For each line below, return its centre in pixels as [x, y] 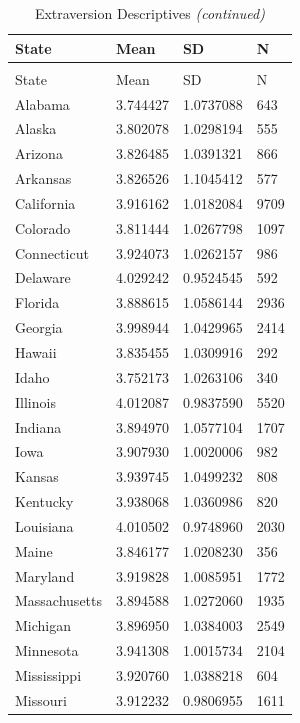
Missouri [41, 699]
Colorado [43, 227]
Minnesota [47, 650]
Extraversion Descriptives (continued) [149, 13]
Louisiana [44, 525]
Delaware [43, 277]
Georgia [39, 327]
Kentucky [44, 501]
